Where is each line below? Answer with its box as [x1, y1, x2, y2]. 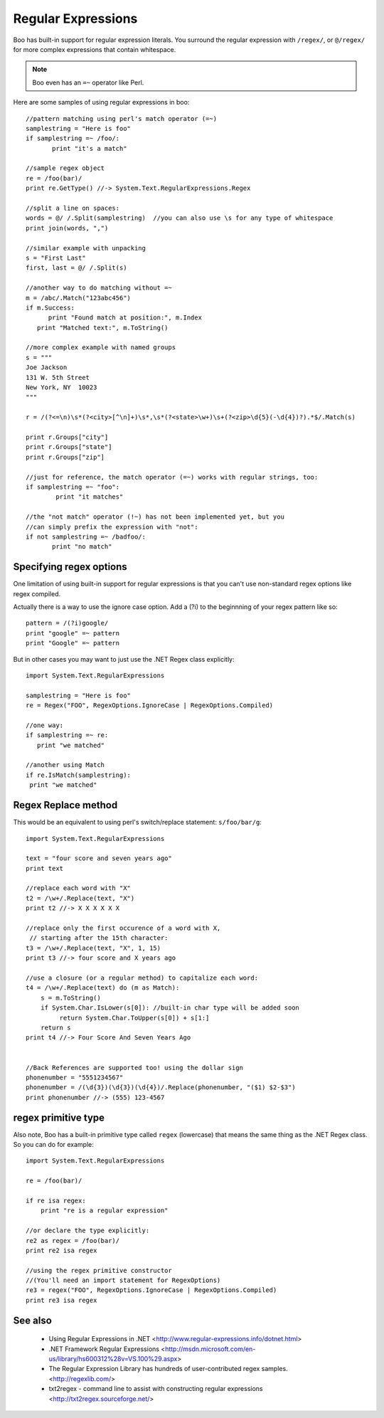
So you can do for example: [13, 1140, 94, 1148]
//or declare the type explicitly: [26, 1227, 150, 1234]
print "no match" [52, 543, 112, 551]
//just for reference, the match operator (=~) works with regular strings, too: [26, 473, 319, 481]
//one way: [26, 721, 64, 729]
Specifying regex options [13, 561, 127, 573]
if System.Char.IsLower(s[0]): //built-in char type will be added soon [40, 1004, 300, 1012]
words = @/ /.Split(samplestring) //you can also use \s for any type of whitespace [26, 214, 334, 222]
